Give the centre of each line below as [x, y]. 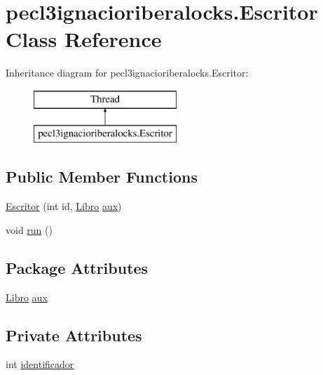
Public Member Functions [102, 177]
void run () [29, 229]
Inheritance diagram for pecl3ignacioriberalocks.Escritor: [127, 73]
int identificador [40, 364]
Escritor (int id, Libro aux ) [64, 206]
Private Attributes [74, 335]
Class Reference [84, 39]
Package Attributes [77, 267]
